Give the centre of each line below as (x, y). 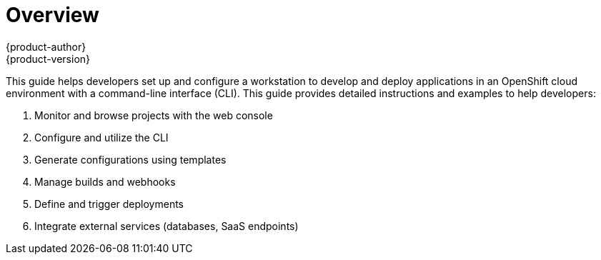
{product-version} (48, 59)
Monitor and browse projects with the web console (154, 115)
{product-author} (46, 46)
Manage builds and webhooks (105, 181)
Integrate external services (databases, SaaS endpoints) (167, 226)
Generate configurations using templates (130, 159)
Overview (53, 15)
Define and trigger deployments (109, 204)
